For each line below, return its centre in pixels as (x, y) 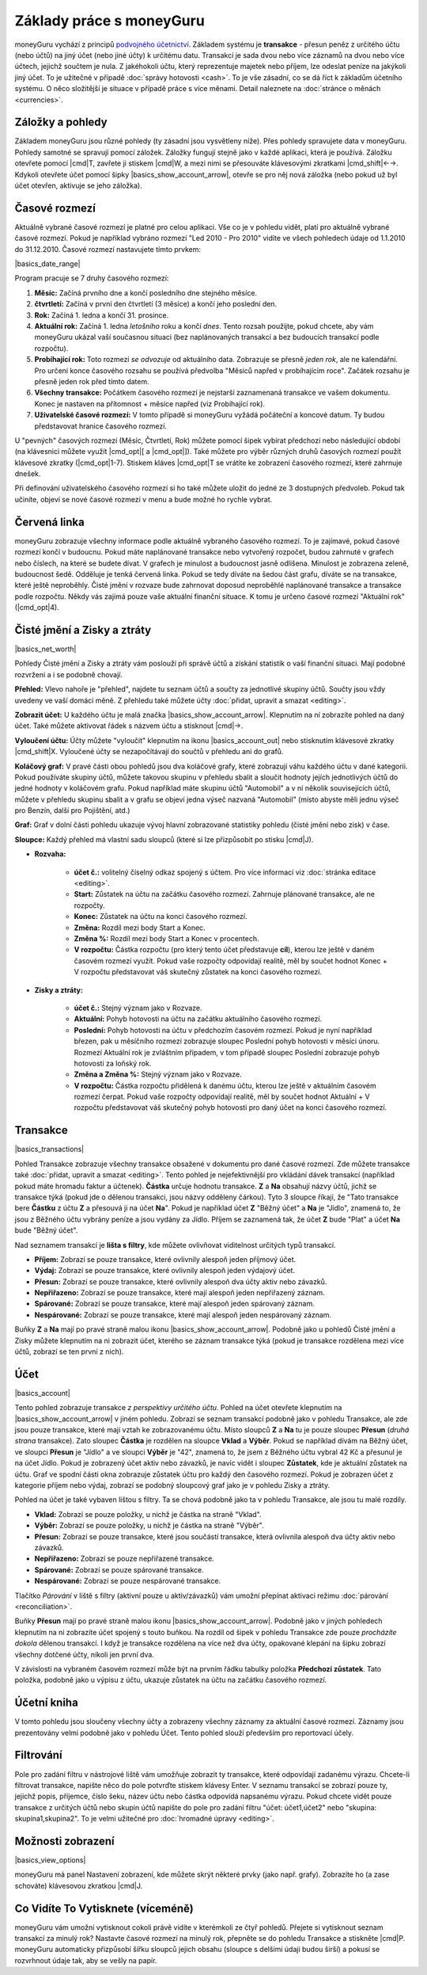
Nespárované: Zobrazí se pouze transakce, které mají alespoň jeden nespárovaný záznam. (183, 1314)
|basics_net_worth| (45, 649)
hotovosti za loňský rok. (113, 1063)
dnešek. (28, 474)
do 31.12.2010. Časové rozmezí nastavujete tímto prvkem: (108, 249)
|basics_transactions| (49, 1150)
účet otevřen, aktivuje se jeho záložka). (78, 185)
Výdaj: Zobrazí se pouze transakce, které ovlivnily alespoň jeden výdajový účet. (165, 1271)
